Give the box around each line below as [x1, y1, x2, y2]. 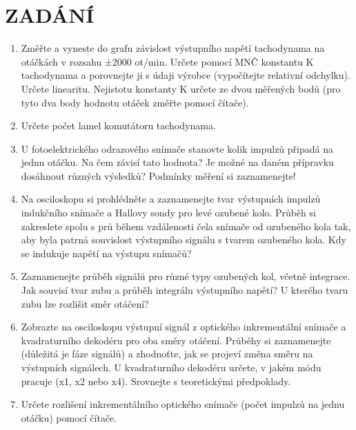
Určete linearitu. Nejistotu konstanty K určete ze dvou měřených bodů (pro [21, 81, 341, 95]
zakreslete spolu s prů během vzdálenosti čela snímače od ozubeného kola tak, [21, 218, 351, 233]
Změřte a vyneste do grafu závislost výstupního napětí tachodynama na [21, 41, 325, 55]
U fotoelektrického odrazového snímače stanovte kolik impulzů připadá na [21, 141, 333, 156]
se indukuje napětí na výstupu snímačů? [21, 245, 192, 260]
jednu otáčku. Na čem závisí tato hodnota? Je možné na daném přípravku [21, 155, 334, 169]
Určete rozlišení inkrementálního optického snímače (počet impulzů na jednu [21, 397, 345, 411]
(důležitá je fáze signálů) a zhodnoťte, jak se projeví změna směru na [21, 346, 313, 361]
